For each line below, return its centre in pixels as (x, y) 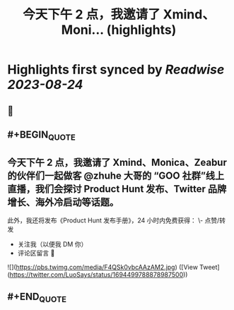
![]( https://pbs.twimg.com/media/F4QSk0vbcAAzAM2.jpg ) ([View (103, 267)
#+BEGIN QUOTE (41, 136)
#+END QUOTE (37, 298)
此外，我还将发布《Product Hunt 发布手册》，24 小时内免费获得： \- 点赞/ (113, 220)
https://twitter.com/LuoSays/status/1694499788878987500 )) (99, 274)
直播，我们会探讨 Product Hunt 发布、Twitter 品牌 (117, 189)
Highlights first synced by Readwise (116, 70)
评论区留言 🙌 (36, 253)
